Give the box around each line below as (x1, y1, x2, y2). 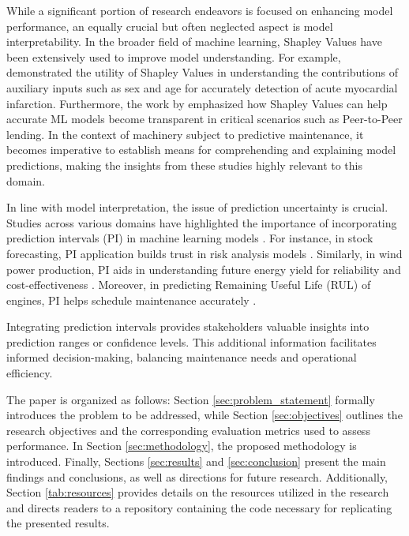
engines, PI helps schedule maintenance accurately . (6, 291, 257, 308)
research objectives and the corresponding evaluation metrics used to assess (6, 422, 370, 438)
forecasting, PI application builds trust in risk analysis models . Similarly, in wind (6, 245, 403, 261)
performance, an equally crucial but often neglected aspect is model (6, 17, 333, 34)
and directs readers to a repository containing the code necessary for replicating (6, 499, 392, 515)
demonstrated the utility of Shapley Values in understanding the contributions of (6, 64, 398, 81)
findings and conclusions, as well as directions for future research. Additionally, (6, 468, 388, 485)
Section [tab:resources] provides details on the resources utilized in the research (6, 484, 389, 500)
